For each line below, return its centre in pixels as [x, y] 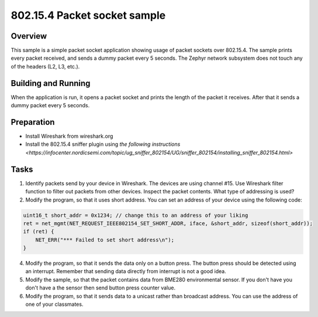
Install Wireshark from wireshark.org [69, 136]
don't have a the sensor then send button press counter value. [100, 288]
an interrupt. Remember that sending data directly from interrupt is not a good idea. [126, 271]
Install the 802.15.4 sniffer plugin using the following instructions [103, 144]
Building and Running [51, 83]
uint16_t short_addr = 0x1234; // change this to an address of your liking [136, 215]
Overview [29, 36]
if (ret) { [39, 232]
